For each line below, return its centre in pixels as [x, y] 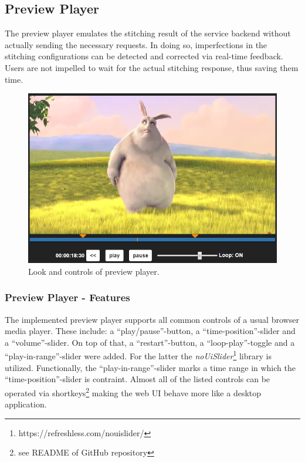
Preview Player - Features [67, 297]
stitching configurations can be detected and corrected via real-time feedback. [144, 56]
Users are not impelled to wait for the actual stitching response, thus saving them [152, 67]
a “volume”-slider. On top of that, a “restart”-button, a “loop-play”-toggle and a [150, 342]
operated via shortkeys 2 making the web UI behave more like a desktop [133, 392]
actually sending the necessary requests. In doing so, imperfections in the [136, 44]
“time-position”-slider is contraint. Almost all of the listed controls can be [138, 379]
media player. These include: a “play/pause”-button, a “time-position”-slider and [150, 331]
